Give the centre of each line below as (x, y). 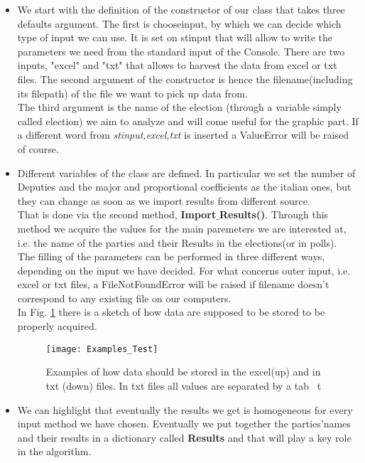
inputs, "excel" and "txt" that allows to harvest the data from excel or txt (177, 65)
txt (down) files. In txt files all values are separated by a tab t (184, 385)
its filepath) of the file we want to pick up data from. (132, 93)
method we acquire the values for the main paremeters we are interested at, (182, 228)
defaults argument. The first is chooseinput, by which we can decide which (179, 23)
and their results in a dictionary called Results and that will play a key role (184, 437)
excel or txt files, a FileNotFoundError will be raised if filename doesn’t (173, 284)
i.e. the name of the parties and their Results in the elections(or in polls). (177, 242)
